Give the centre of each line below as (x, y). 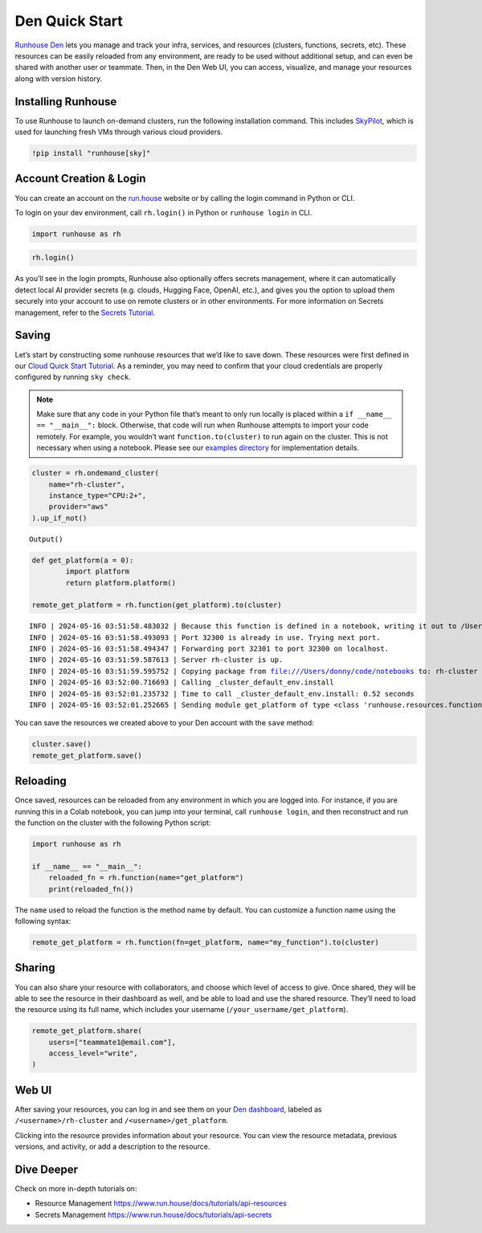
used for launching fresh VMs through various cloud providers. (119, 132)
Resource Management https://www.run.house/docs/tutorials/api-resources (161, 1203)
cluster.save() (61, 744)
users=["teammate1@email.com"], (112, 1042)
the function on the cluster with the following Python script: (113, 823)
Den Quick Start (69, 21)
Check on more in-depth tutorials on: (76, 1189)
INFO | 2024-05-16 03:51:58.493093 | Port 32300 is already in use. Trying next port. (205, 637)
